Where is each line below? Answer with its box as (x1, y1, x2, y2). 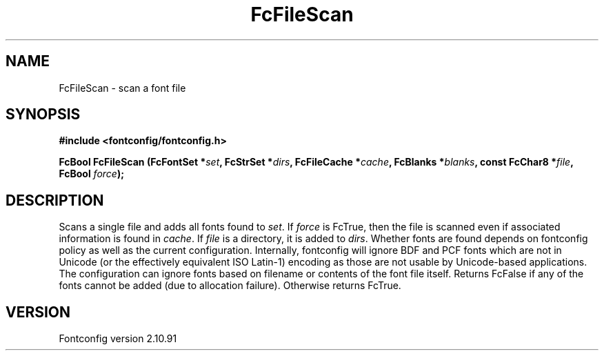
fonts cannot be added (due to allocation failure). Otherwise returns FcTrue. (59, 279, 401, 292)
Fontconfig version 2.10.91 (59, 333, 177, 345)
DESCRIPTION (6, 191, 104, 209)
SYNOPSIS (6, 106, 81, 123)
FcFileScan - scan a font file (59, 81, 186, 94)
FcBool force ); (59, 168, 125, 180)
